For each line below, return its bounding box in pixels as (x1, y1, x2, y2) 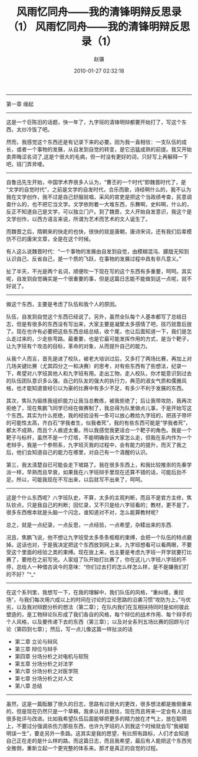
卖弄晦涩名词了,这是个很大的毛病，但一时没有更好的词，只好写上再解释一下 (6, 153, 189, 160)
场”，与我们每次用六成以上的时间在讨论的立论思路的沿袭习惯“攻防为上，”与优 (6, 596, 192, 603)
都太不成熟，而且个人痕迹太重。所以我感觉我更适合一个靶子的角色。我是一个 (6, 426, 192, 433)
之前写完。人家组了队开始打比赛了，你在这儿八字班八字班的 (37, 555, 181, 563)
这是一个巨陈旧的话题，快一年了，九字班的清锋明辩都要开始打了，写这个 (6, 119, 181, 126)
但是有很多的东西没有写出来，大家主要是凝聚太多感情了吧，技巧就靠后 (16, 320, 187, 327)
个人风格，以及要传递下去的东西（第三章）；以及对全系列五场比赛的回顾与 (6, 618, 184, 625)
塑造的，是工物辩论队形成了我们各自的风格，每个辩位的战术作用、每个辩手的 (6, 611, 192, 618)
